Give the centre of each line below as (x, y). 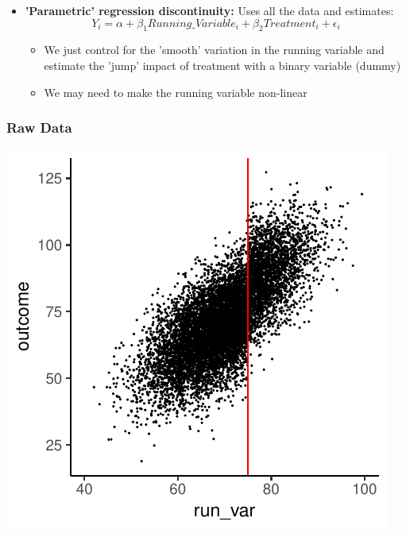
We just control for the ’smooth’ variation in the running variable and (214, 50)
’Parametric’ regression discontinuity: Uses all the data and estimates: (209, 10)
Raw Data (39, 127)
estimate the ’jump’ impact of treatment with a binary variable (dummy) (222, 65)
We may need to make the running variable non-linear (176, 92)
